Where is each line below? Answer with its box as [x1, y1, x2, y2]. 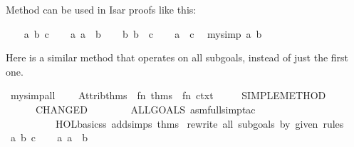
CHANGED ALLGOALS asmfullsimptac [35, 101, 256, 116]
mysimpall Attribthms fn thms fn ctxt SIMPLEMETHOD [10, 88, 326, 103]
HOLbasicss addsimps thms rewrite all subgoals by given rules [55, 116, 344, 131]
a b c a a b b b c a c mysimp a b [24, 26, 262, 41]
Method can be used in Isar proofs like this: [6, 2, 197, 16]
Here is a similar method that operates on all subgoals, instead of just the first [6, 50, 349, 65]
